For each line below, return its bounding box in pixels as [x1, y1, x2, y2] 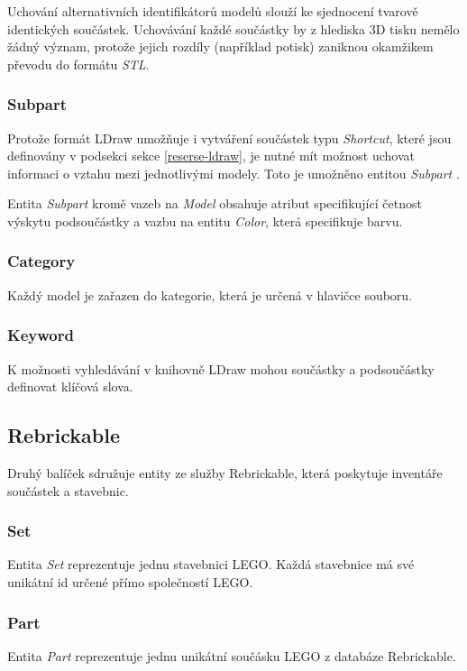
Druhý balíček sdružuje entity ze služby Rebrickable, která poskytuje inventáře [7, 463, 443, 482]
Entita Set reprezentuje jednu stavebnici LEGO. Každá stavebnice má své [7, 555, 415, 574]
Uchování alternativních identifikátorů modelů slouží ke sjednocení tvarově [7, 2, 418, 20]
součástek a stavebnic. [7, 481, 129, 500]
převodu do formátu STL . [7, 54, 150, 73]
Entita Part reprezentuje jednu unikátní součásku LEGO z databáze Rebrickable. [7, 646, 456, 665]
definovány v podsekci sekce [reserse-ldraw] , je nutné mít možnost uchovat [7, 146, 415, 165]
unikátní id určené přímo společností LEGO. [7, 572, 253, 591]
